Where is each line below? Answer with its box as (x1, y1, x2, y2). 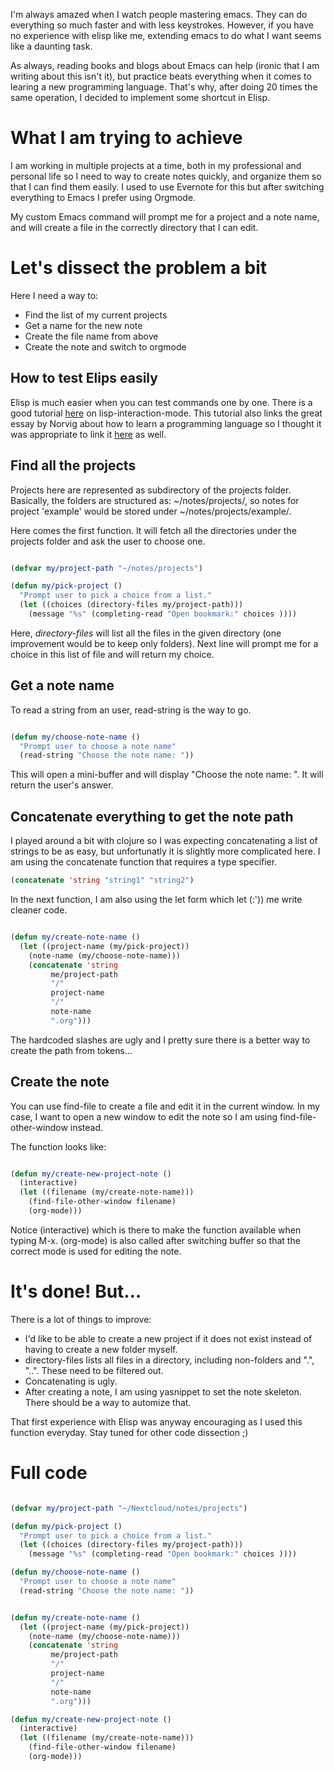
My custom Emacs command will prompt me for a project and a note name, (10, 210, 320, 223)
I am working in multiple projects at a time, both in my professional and (10, 159, 302, 171)
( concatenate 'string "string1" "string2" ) (10, 875, 195, 886)
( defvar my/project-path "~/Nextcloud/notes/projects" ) (10, 1503, 248, 1513)
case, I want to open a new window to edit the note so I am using (10, 1110, 278, 1123)
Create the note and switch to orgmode (24, 340, 187, 353)
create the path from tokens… (10, 1044, 133, 1056)
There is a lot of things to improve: (10, 1313, 152, 1325)
